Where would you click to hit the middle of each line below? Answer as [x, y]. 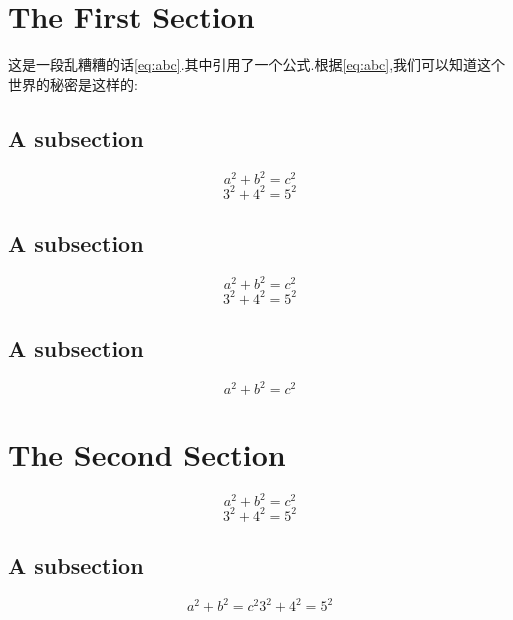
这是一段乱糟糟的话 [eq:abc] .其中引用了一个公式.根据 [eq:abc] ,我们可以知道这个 [257, 64]
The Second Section [147, 453]
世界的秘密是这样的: [73, 83]
